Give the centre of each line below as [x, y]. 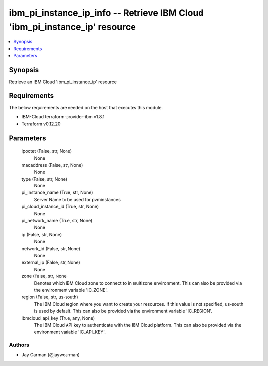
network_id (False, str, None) [51, 248]
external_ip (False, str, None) [51, 262]
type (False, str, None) [44, 179]
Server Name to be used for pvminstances [77, 199]
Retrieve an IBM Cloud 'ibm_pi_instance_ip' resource [63, 82]
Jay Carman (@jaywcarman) [51, 355]
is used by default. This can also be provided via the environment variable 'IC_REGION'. [123, 311]
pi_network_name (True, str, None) [57, 221]
